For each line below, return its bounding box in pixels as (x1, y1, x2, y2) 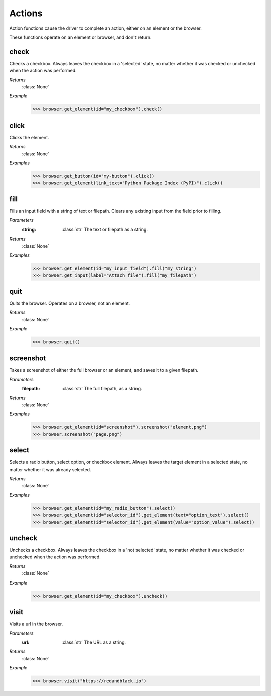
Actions (9, 8, 43, 19)
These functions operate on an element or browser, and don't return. (9, 34, 152, 40)
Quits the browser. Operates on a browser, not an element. (9, 300, 130, 306)
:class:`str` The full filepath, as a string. (61, 386, 143, 392)
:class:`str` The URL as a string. (61, 639, 126, 645)
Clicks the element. (9, 134, 49, 140)
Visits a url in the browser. (9, 621, 63, 627)
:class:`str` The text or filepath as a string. (61, 226, 148, 233)
